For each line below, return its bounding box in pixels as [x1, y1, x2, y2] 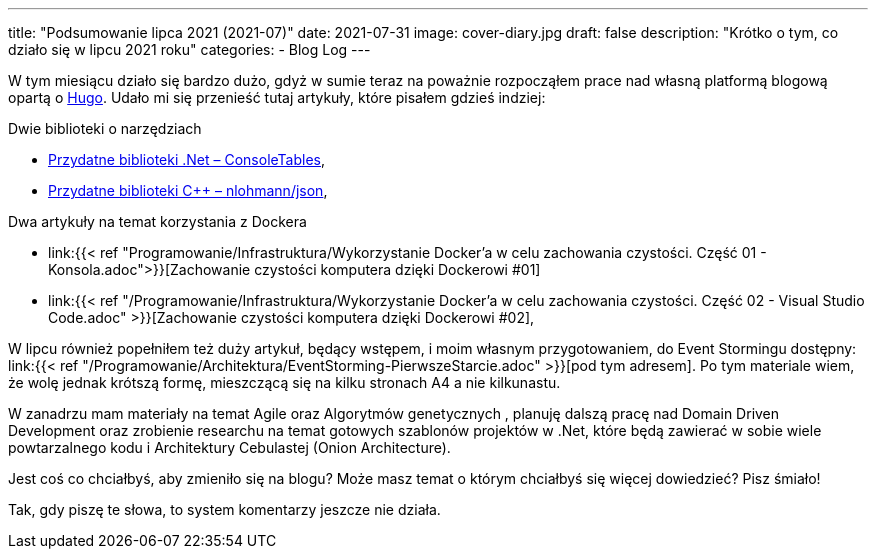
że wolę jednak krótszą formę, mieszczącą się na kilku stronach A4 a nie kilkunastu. [8, 374, 561, 391]
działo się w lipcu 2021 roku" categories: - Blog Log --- [8, 41, 371, 58]
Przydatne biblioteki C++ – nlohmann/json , [48, 182, 328, 199]
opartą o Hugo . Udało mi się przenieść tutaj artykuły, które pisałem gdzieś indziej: [8, 89, 546, 106]
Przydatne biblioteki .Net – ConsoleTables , [48, 151, 326, 168]
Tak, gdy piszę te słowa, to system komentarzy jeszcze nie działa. [8, 501, 441, 518]
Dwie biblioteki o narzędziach [8, 120, 202, 137]
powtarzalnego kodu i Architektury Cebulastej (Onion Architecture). [8, 439, 451, 456]
